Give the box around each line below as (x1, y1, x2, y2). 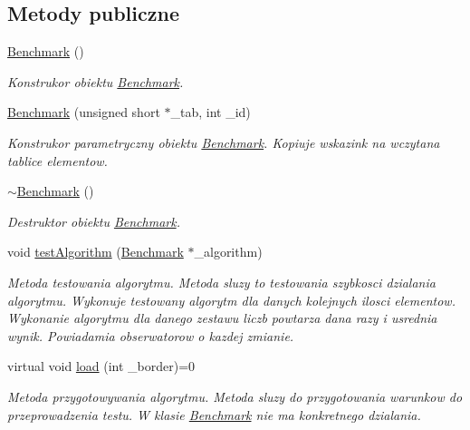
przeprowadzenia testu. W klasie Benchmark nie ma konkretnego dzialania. (7, 405, 421, 424)
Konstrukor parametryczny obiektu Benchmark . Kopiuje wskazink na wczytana (7, 132, 440, 151)
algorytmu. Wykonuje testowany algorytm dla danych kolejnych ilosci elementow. (7, 290, 456, 309)
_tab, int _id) (170, 103, 251, 122)
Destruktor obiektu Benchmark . (7, 211, 180, 230)
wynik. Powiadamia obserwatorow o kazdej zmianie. (7, 326, 294, 345)
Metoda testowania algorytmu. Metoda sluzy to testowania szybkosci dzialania (7, 272, 436, 291)
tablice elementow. (7, 151, 108, 170)
